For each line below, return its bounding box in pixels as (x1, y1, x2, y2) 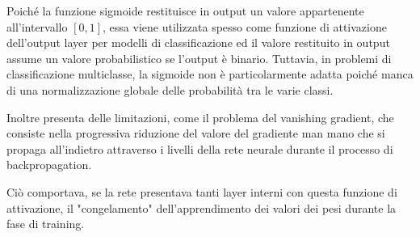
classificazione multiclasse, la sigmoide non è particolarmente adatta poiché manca (6, 66, 414, 83)
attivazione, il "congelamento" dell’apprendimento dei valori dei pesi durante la (6, 199, 397, 216)
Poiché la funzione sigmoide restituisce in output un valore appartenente (6, 2, 364, 19)
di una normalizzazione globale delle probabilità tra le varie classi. (6, 81, 334, 98)
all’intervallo (6, 18, 68, 35)
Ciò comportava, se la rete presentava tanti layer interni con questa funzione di (6, 183, 397, 200)
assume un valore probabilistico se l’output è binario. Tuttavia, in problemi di (6, 49, 392, 66)
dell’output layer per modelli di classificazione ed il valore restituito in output (6, 34, 390, 51)
